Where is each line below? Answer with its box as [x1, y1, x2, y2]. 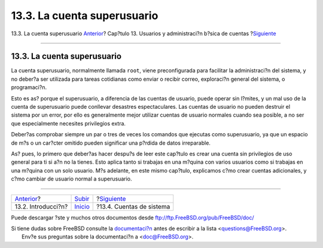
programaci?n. [11, 84, 47, 91]
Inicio [74, 202, 90, 210]
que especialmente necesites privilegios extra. [11, 120, 126, 127]
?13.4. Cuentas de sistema [96, 202, 170, 210]
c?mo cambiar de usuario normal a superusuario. [11, 175, 132, 182]
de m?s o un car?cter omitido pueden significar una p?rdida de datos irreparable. [11, 139, 211, 146]
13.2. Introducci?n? [14, 202, 68, 210]
